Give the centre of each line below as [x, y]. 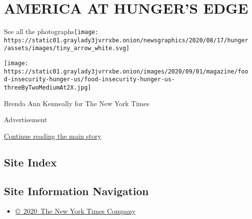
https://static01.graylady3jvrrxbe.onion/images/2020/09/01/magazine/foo [126, 71]
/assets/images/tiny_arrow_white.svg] [67, 48]
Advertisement [26, 119]
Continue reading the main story [53, 136]
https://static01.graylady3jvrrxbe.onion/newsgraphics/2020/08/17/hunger [126, 40]
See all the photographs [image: [51, 31]
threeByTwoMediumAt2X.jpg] [48, 88]
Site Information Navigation [76, 191]
